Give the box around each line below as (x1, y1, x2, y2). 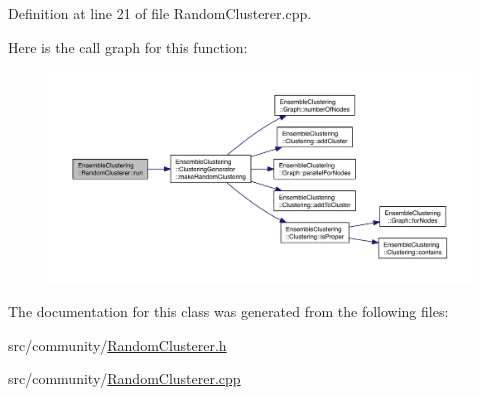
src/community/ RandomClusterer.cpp (8, 368, 241, 389)
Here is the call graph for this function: (8, 36, 248, 57)
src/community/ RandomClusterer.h (8, 334, 227, 355)
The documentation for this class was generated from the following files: (8, 301, 449, 322)
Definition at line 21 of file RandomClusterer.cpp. (8, 3, 312, 23)
